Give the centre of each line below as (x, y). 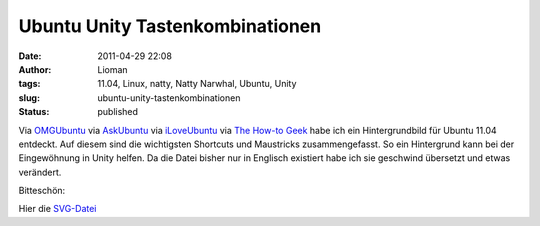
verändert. (40, 172)
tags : (29, 84)
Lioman (113, 69)
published (118, 112)
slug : (29, 97)
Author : (35, 69)
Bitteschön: (42, 191)
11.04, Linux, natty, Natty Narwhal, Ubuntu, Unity (197, 84)
